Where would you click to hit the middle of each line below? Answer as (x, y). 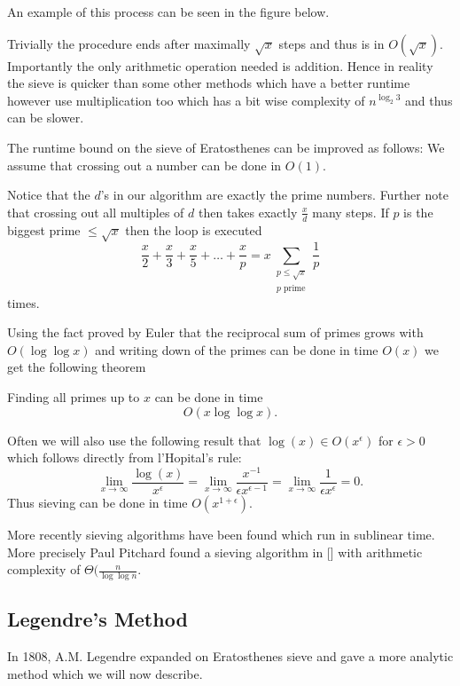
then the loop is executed (194, 229)
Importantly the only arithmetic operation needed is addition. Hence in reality (220, 65)
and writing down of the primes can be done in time (237, 349)
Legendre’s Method (97, 619)
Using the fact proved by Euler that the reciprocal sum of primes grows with (215, 332)
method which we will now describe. (105, 673)
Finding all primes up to (74, 397)
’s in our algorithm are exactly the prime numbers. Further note (274, 195)
